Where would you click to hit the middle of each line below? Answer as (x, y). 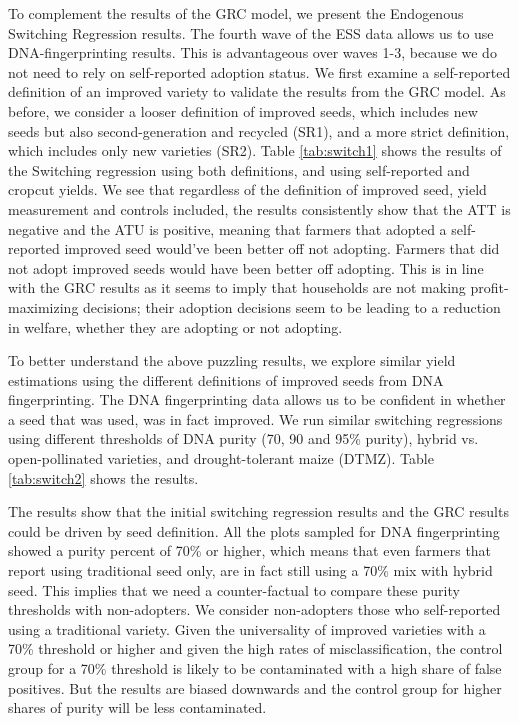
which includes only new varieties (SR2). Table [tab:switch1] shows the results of (255, 150)
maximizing (43, 306)
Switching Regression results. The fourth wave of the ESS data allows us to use (251, 32)
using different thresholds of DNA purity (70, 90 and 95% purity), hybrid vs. (243, 438)
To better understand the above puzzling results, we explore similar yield (232, 360)
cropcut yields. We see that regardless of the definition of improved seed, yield (247, 189)
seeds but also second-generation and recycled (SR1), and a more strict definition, (259, 130)
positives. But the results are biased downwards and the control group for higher (255, 687)
